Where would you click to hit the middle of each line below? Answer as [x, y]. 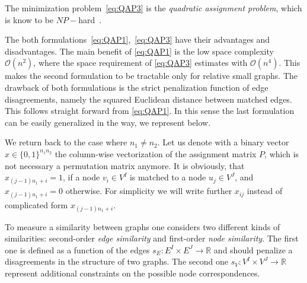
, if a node [81, 177]
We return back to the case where [66, 142]
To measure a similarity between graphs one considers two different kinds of [143, 226]
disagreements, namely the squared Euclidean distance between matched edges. [148, 99]
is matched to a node [168, 177]
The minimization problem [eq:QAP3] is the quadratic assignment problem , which [153, 8]
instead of [265, 191]
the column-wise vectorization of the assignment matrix [156, 153]
